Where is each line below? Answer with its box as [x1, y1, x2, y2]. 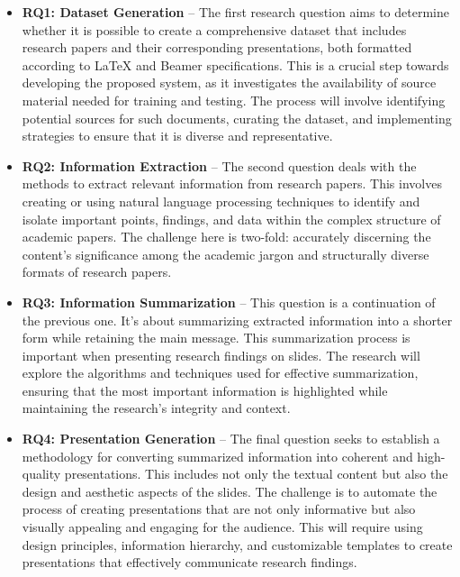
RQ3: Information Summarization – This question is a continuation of [22, 292, 436, 311]
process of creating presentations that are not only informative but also [22, 499, 416, 518]
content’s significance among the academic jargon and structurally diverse [22, 244, 429, 263]
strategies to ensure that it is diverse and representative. [22, 126, 333, 145]
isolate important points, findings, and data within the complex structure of [22, 209, 441, 228]
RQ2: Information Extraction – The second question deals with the [22, 156, 417, 175]
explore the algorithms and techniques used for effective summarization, [22, 363, 419, 382]
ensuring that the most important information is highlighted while [22, 380, 388, 399]
